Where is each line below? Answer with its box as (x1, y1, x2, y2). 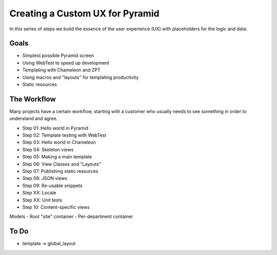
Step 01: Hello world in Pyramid (22, 125, 89, 131)
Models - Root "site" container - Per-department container (9, 213, 133, 220)
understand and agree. (9, 116, 58, 122)
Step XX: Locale (22, 190, 56, 196)
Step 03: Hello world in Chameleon (22, 139, 96, 145)
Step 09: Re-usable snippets (22, 183, 83, 189)
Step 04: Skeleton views (22, 147, 74, 153)
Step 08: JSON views (22, 175, 68, 181)
